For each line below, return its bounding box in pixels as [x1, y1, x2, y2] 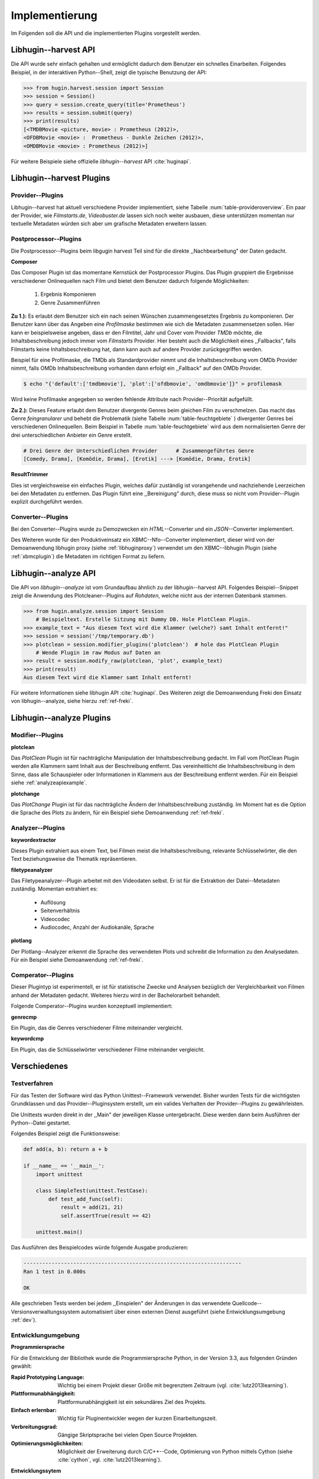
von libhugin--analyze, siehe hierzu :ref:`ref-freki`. [11, 697, 133, 705]
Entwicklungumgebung [11, 1331, 80, 1339]
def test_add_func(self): [48, 1196, 123, 1202]
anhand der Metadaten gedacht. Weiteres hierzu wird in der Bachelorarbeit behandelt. [11, 992, 221, 999]
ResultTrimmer [11, 471, 48, 478]
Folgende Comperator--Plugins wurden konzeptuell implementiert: [11, 1003, 173, 1010]
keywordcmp [11, 1035, 44, 1042]
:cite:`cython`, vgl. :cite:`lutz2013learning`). [57, 1456, 162, 1464]
